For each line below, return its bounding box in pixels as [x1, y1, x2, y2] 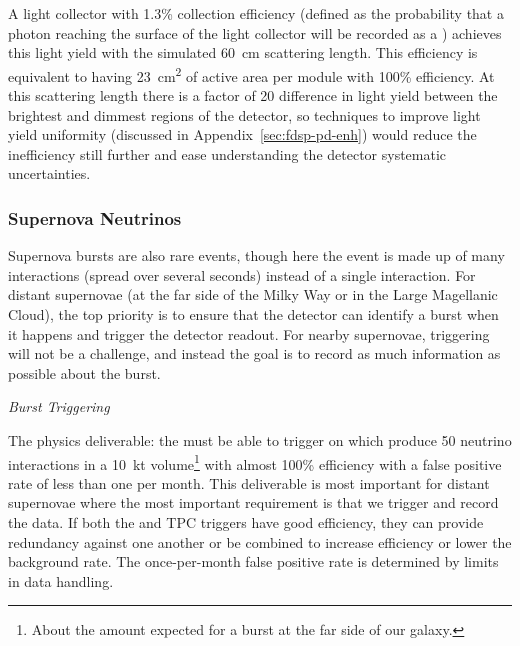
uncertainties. [8, 163, 91, 184]
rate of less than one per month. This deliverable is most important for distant [8, 472, 490, 493]
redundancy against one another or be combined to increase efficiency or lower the [8, 531, 512, 552]
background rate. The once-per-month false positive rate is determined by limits [8, 551, 499, 572]
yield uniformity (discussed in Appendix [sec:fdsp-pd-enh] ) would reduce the [8, 124, 477, 145]
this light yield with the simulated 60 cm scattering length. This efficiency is [8, 42, 478, 63]
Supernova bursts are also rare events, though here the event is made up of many [8, 245, 505, 266]
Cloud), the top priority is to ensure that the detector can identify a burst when [8, 304, 499, 324]
